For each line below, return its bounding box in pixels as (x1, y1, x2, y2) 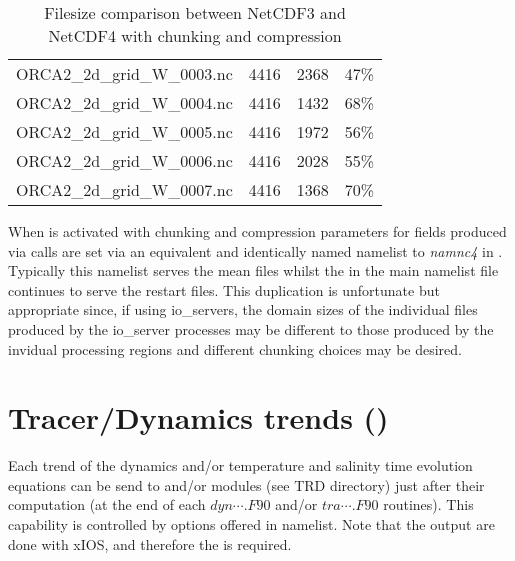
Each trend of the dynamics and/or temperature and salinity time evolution (8, 455, 473, 476)
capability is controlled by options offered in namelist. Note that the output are (8, 514, 495, 535)
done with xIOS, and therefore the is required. (8, 533, 292, 554)
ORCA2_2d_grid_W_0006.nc (16, 149, 233, 172)
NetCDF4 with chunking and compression (48, 24, 342, 47)
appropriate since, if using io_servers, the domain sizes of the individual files (8, 299, 478, 320)
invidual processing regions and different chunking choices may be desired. (8, 338, 462, 359)
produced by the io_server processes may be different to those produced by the (8, 318, 494, 339)
